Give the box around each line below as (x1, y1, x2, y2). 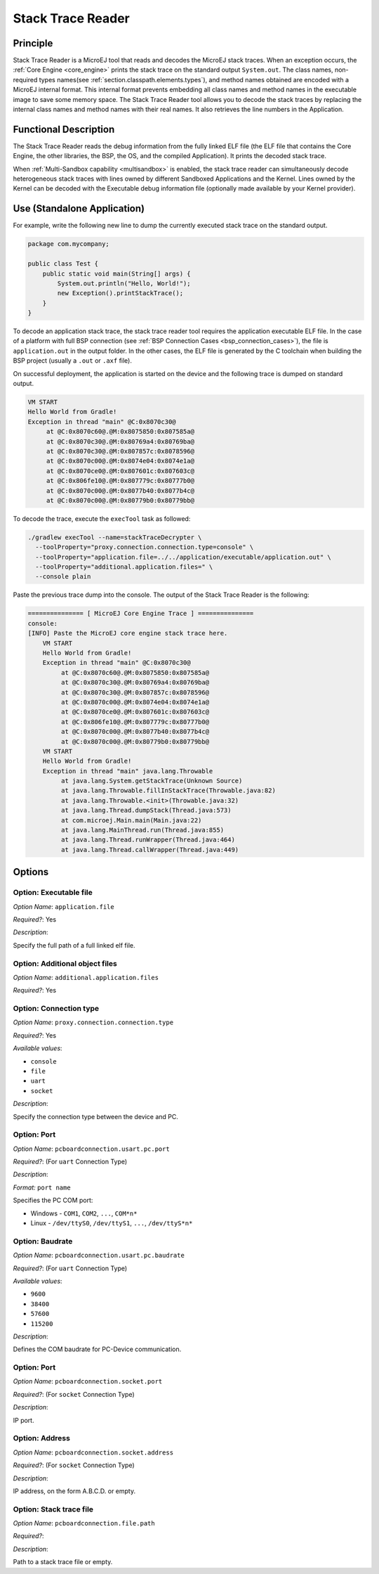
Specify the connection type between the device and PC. (13, 1112, 178, 1121)
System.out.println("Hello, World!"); (57, 279, 191, 288)
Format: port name (13, 1183, 71, 1192)
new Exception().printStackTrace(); (57, 289, 184, 297)
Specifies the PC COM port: (13, 1196, 93, 1205)
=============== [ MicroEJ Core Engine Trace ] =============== (27, 609, 254, 618)
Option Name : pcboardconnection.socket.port (13, 1377, 163, 1386)
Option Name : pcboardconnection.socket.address (13, 1448, 174, 1457)
